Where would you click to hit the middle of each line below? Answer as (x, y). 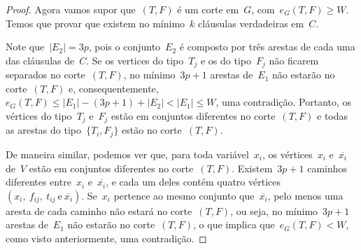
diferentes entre (38, 182)
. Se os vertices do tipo (135, 60)
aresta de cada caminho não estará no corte (99, 210)
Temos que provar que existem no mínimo (95, 23)
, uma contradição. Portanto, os (284, 102)
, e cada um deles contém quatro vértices (193, 182)
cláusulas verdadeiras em (251, 23)
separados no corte (45, 75)
